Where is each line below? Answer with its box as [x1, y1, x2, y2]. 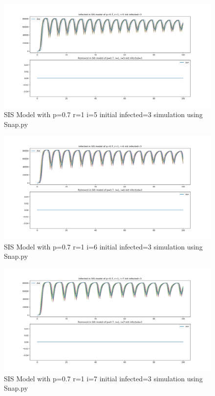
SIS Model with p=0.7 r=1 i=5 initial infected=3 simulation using [4, 109, 203, 120]
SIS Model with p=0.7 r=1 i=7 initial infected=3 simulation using [4, 373, 203, 383]
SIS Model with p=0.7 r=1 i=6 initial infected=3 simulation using [4, 241, 203, 251]
